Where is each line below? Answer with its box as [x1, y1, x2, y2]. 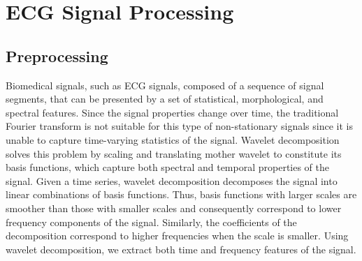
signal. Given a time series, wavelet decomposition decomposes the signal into [6, 173, 338, 188]
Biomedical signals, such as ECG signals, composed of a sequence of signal [6, 77, 324, 92]
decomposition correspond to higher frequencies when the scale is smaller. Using [6, 228, 349, 243]
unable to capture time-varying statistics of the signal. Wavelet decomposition [6, 132, 340, 147]
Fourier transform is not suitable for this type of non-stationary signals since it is [6, 119, 353, 133]
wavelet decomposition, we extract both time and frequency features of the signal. [6, 241, 356, 256]
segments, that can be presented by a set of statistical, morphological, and [6, 91, 324, 106]
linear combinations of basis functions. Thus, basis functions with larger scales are [6, 187, 357, 202]
